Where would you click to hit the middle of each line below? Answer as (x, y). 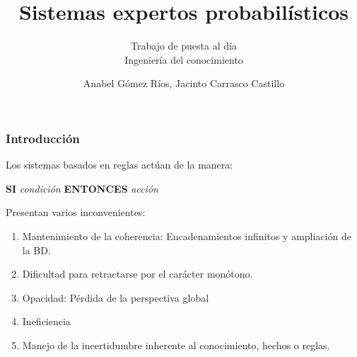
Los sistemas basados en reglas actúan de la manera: (119, 165)
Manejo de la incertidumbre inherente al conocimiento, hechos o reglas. (176, 345)
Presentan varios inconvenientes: (76, 212)
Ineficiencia (46, 321)
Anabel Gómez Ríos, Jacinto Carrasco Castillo (184, 83)
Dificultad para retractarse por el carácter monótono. (137, 274)
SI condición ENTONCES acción (82, 188)
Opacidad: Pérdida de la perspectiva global (116, 297)
